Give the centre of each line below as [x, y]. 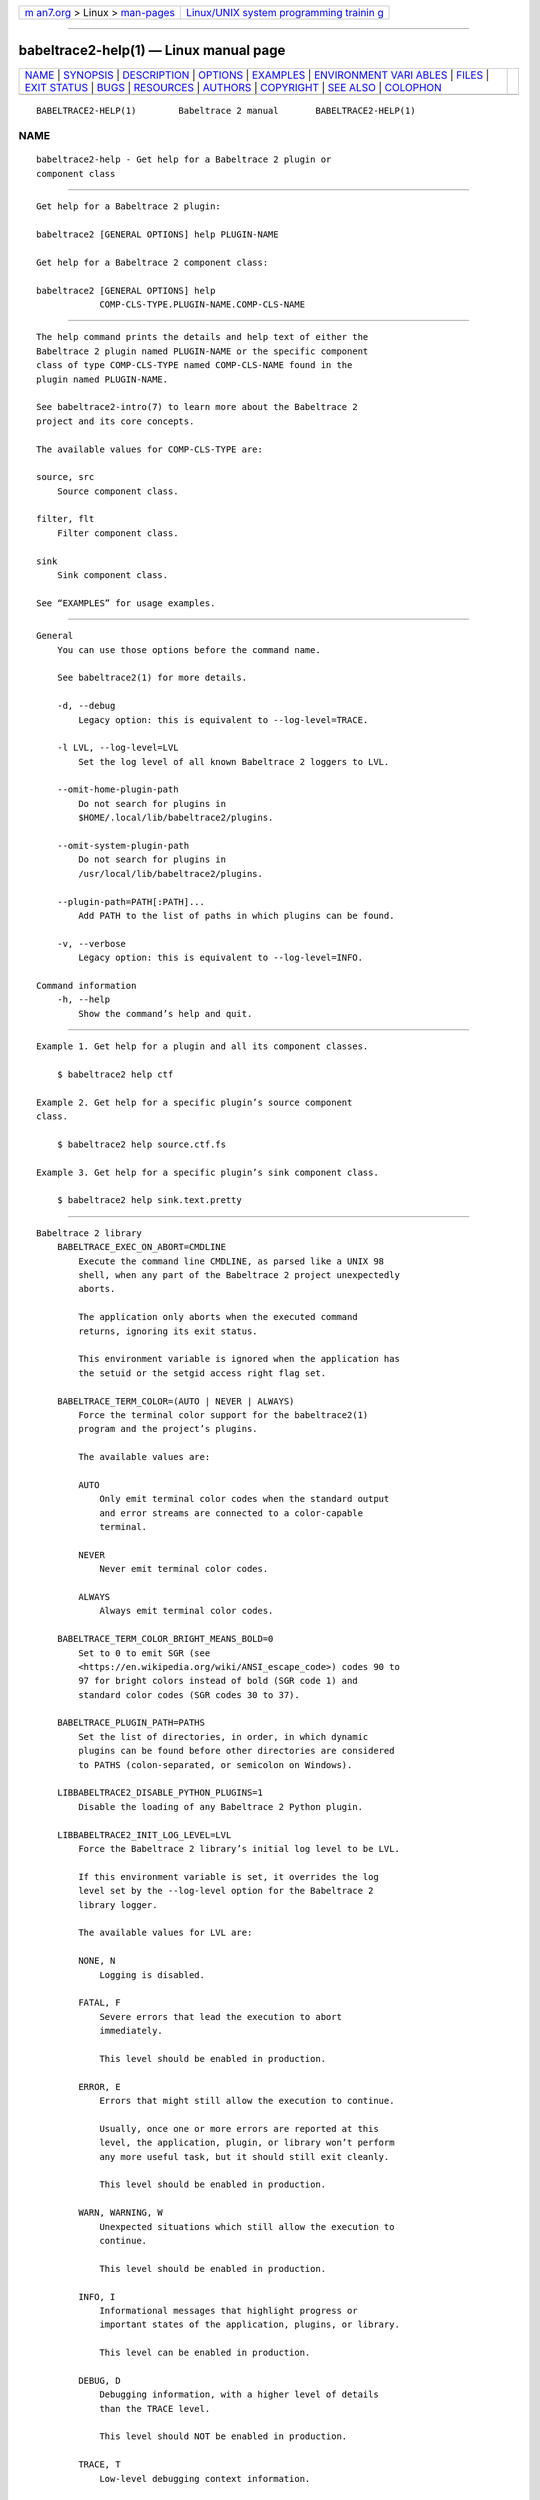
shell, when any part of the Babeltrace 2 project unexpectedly [239, 1274]
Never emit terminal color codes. [184, 1569]
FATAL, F [99, 2003]
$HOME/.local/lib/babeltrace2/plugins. [176, 818]
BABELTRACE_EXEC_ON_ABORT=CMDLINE [141, 1247]
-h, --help [83, 999]
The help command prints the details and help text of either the [202, 337]
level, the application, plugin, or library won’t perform [247, 2143]
